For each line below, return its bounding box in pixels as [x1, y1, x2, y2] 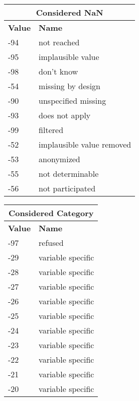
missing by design [39, 80, 101, 92]
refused [39, 237, 64, 248]
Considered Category [8, 207, 94, 219]
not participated [39, 182, 96, 194]
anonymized [39, 153, 80, 165]
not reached [39, 36, 80, 48]
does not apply [39, 109, 91, 121]
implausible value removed [39, 139, 131, 150]
